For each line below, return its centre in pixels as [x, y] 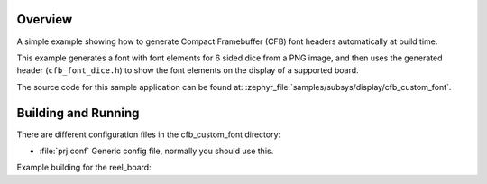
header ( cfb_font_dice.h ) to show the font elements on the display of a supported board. [188, 70]
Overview [45, 19]
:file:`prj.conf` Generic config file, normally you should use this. [156, 151]
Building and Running [78, 113]
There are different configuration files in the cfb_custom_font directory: [149, 134]
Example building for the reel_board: [84, 168]
